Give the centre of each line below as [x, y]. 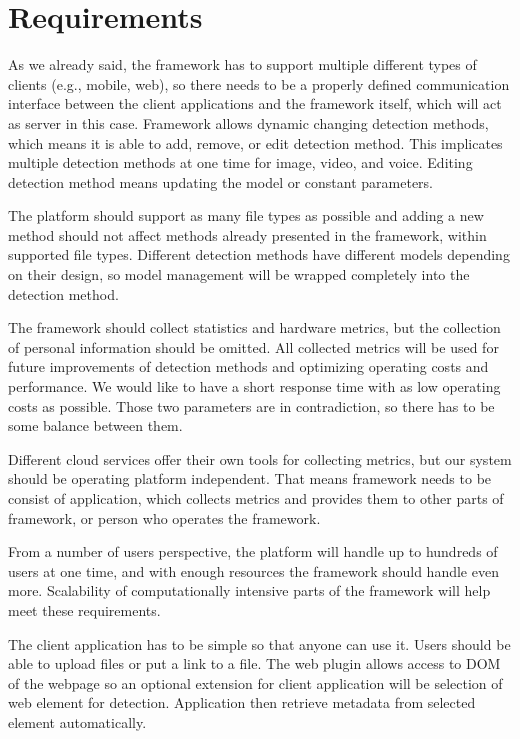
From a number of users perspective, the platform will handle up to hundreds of [253, 551]
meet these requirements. [84, 609]
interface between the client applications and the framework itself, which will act [255, 103]
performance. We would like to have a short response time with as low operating [254, 386]
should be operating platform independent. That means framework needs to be [250, 478]
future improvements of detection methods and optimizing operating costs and [248, 366]
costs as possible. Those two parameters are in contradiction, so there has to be [251, 405]
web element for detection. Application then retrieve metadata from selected [242, 702]
